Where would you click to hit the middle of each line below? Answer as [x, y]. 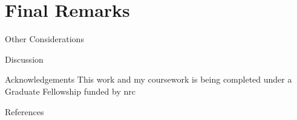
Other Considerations [44, 39]
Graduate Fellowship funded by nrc [70, 91]
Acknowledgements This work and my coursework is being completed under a [148, 79]
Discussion [24, 59]
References [24, 111]
